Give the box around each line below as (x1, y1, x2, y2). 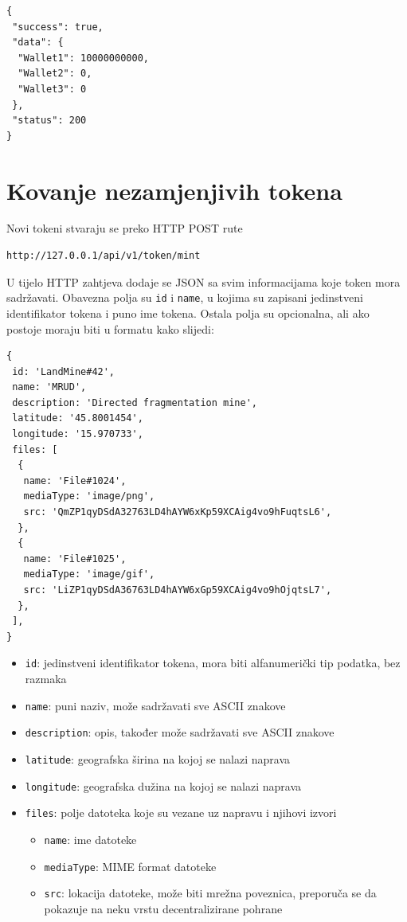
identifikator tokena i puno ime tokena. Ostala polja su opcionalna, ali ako (6, 304, 370, 321)
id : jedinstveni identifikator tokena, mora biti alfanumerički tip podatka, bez (25, 654, 401, 671)
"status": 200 (12, 115, 87, 127)
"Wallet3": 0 (18, 83, 87, 95)
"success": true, (12, 21, 104, 33)
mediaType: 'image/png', (23, 490, 155, 502)
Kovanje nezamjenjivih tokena (6, 174, 342, 206)
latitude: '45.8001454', (12, 412, 143, 424)
